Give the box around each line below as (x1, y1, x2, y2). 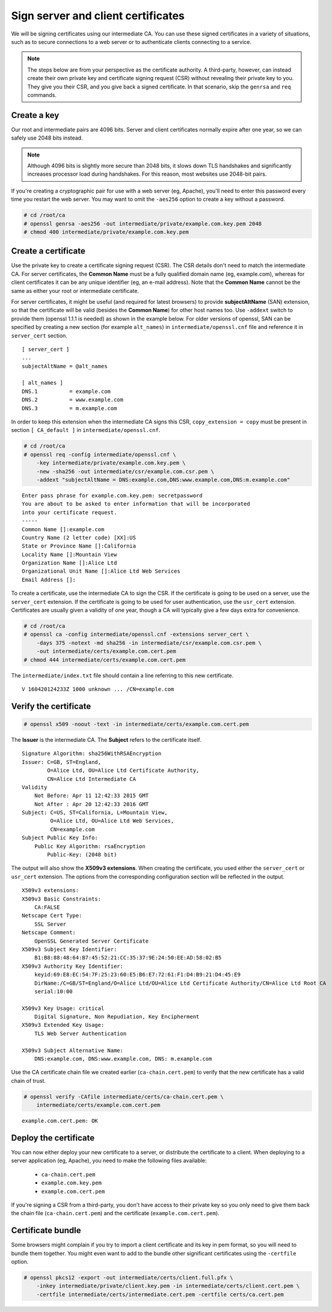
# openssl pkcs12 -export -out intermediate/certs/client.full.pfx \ (23, 1274, 233, 1281)
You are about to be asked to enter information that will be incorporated (22, 500, 250, 508)
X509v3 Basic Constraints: (22, 895, 102, 902)
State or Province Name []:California (22, 543, 137, 550)
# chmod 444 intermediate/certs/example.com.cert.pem (23, 656, 186, 663)
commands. (27, 91, 57, 99)
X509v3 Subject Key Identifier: (22, 946, 117, 953)
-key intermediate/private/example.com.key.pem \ (36, 460, 186, 466)
